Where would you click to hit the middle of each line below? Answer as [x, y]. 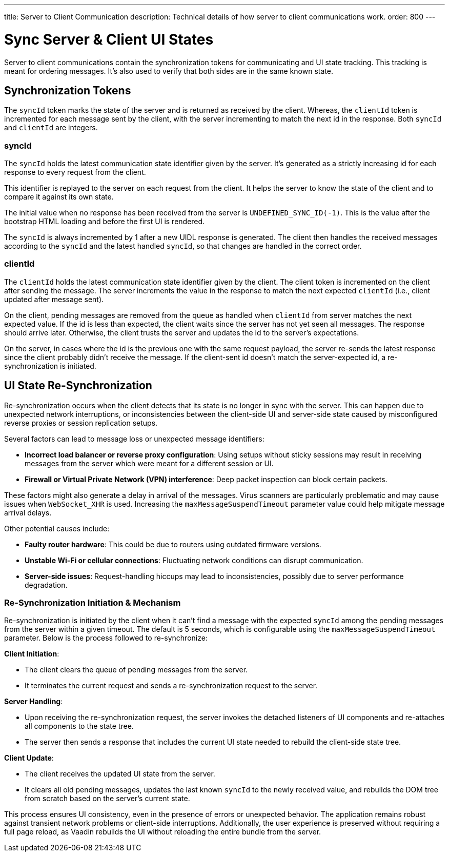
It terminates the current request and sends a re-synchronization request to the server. [171, 686]
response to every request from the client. [75, 172]
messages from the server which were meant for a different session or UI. [149, 463]
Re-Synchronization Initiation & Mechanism [93, 603]
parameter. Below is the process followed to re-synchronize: [106, 638]
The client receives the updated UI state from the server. [120, 774]
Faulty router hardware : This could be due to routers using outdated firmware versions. [173, 544]
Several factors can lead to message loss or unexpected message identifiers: [134, 439]
